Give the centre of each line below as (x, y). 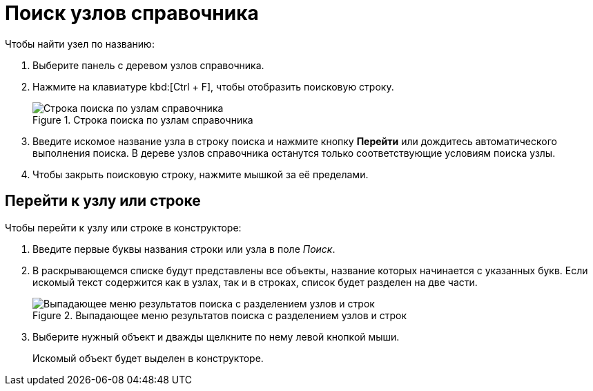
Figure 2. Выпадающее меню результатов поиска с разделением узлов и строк (220, 315)
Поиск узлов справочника (132, 13)
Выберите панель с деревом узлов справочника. (148, 65)
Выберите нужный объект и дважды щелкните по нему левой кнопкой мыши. (216, 336)
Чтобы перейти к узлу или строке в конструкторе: (123, 227)
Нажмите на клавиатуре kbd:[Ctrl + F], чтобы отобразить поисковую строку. (213, 86)
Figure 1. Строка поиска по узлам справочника (143, 120)
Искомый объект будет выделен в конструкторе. (148, 358)
